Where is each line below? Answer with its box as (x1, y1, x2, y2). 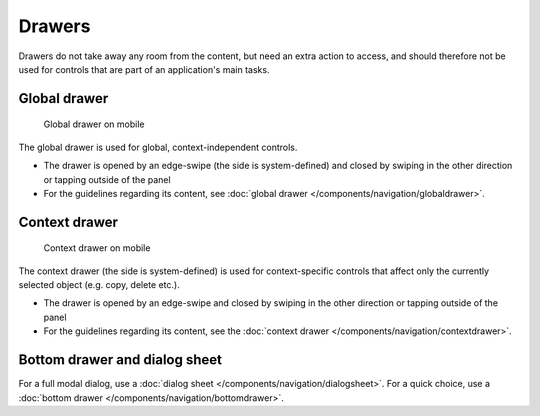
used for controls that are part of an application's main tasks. (18, 63, 270, 75)
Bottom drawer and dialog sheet (18, 351, 222, 369)
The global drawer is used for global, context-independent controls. (18, 141, 298, 153)
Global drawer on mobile (43, 118, 145, 130)
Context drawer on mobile (43, 242, 151, 254)
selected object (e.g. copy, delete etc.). (18, 279, 180, 291)
